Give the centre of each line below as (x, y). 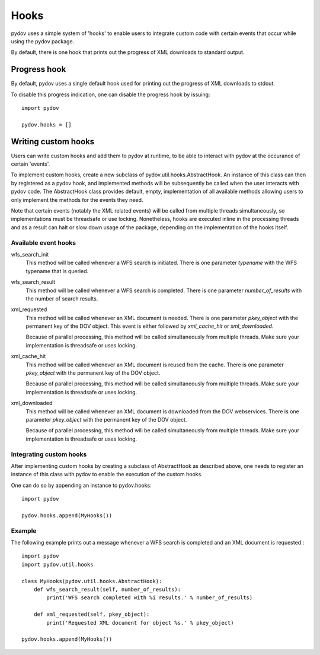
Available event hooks (44, 242)
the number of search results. (62, 298)
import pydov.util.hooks (57, 564)
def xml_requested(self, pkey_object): (92, 614)
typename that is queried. (57, 271)
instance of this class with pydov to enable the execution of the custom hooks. (107, 474)
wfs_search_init (30, 254)
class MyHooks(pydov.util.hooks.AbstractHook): (92, 581)
